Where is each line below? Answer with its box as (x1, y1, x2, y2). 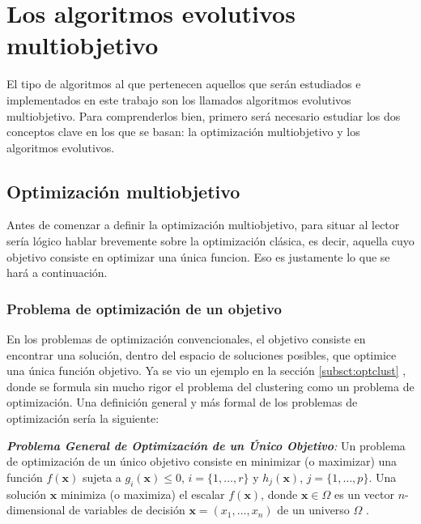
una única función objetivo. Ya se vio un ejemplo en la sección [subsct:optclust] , (6, 362, 406, 379)
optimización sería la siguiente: (6, 410, 159, 427)
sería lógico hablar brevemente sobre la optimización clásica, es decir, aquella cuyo (6, 232, 415, 249)
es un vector (334, 485, 394, 502)
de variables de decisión (69, 501, 185, 518)
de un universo (277, 501, 350, 518)
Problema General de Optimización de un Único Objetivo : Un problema (6, 437, 406, 454)
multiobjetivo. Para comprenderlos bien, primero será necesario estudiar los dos (6, 107, 401, 124)
